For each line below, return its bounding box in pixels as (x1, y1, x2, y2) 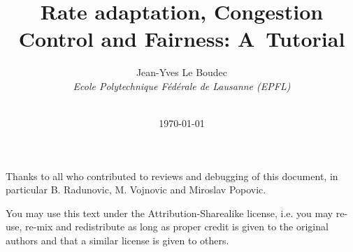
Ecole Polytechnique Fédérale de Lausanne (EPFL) (73, 78, 291, 93)
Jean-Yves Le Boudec (136, 65, 228, 80)
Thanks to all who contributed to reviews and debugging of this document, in (6, 168, 338, 183)
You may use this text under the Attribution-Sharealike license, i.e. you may (6, 205, 333, 220)
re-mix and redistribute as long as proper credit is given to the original (25, 219, 329, 234)
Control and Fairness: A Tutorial (18, 24, 345, 53)
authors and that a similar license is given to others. (6, 233, 229, 248)
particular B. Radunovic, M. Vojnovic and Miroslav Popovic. (6, 182, 266, 197)
